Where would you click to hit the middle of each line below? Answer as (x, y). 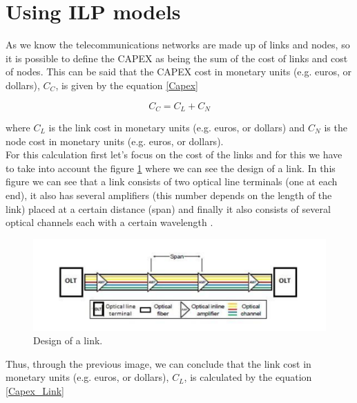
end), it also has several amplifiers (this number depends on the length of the (169, 195)
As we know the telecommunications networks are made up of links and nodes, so (178, 45)
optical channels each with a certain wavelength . (109, 222)
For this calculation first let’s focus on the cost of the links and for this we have (174, 154)
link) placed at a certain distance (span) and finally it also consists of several (168, 208)
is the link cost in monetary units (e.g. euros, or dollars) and (177, 127)
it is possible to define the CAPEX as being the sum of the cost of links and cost (177, 58)
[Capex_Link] (35, 390)
